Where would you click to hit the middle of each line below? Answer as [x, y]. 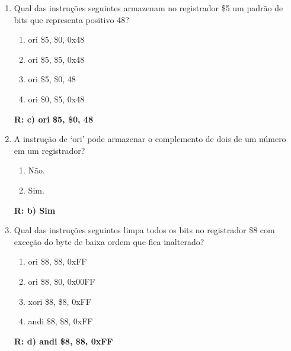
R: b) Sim [35, 210]
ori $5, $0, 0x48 [56, 39]
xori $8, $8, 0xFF [60, 301]
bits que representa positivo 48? [71, 19]
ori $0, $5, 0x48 [56, 99]
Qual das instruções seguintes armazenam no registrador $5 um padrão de [148, 8]
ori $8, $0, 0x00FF [62, 281]
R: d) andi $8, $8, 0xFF [63, 341]
